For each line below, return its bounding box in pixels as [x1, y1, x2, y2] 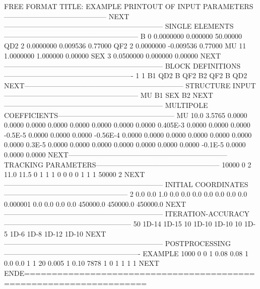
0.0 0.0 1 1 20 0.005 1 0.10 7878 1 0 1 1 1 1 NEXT [4, 258, 160, 268]
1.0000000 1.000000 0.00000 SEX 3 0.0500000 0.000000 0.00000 [4, 50, 198, 61]
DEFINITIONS [192, 60, 241, 71]
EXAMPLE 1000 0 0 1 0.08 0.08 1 [143, 248, 248, 258]
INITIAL [165, 179, 193, 189]
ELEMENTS [193, 21, 234, 31]
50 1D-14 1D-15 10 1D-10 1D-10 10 [133, 218, 242, 229]
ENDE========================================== [4, 268, 255, 278]
